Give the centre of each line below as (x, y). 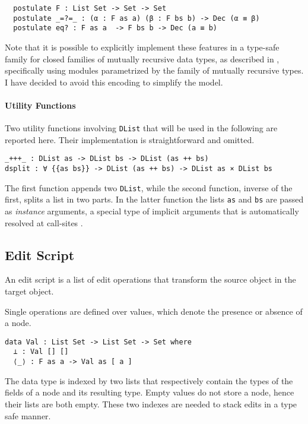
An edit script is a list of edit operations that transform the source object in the (150, 279)
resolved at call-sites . (44, 222)
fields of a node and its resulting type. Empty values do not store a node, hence (150, 392)
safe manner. (28, 415)
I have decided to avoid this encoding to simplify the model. (114, 82)
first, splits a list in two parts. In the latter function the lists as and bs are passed (154, 199)
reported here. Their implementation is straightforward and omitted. (130, 139)
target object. (29, 291)
